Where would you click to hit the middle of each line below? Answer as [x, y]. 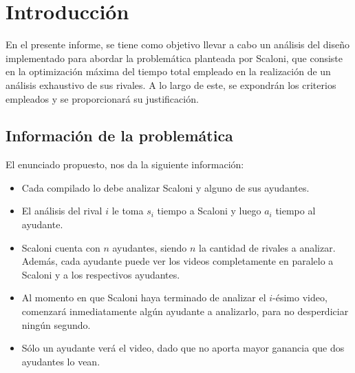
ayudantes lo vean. [61, 361]
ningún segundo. [56, 324]
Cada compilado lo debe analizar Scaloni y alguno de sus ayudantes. [165, 187]
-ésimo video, [300, 298]
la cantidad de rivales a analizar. [267, 247]
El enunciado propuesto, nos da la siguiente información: [125, 164]
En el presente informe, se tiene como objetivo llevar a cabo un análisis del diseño [177, 44]
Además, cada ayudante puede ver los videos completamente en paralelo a [177, 261]
